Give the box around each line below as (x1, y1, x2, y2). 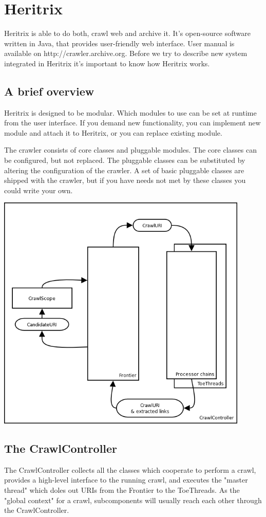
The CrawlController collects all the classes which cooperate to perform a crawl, (4, 464, 256, 475)
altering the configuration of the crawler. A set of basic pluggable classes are (4, 164, 244, 175)
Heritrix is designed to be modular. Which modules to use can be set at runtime (4, 107, 257, 118)
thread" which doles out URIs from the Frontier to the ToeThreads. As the (4, 484, 240, 495)
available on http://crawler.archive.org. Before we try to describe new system (4, 48, 248, 59)
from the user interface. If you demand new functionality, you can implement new (4, 117, 261, 128)
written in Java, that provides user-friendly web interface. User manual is (4, 38, 235, 48)
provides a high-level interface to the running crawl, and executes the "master (4, 474, 248, 485)
